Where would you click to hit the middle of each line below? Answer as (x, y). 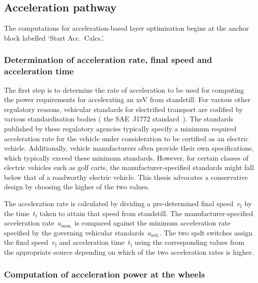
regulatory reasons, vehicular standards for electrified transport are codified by (124, 109)
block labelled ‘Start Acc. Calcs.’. (54, 37)
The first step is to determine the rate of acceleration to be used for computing (124, 89)
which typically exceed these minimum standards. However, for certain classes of (126, 157)
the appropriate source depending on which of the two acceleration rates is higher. (129, 252)
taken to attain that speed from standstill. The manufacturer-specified (146, 213)
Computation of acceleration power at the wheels (104, 274)
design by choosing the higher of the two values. (77, 187)
